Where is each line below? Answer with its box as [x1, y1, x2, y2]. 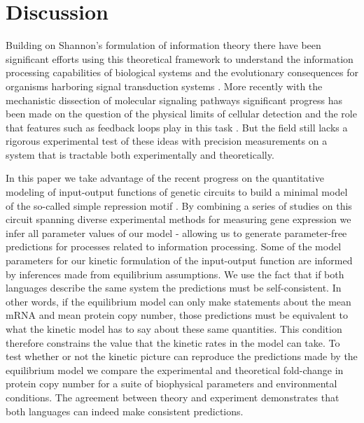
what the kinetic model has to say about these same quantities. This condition [6, 322, 342, 336]
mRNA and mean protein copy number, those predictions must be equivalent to [6, 308, 348, 322]
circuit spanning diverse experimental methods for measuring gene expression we [6, 212, 351, 227]
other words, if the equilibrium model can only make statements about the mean [6, 294, 351, 308]
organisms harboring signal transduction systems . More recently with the [6, 78, 323, 93]
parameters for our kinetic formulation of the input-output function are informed [6, 253, 353, 268]
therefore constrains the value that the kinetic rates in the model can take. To [6, 335, 340, 350]
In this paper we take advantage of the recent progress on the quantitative [6, 171, 324, 185]
